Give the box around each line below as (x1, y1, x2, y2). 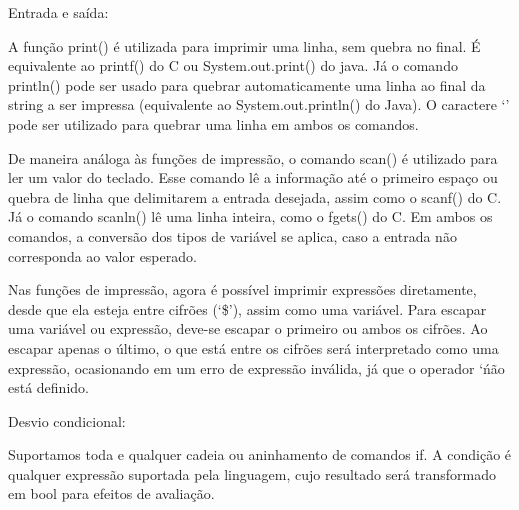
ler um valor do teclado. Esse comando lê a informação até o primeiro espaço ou (8, 167, 498, 188)
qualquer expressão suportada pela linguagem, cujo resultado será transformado (8, 463, 497, 484)
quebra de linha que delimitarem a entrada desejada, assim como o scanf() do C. (8, 186, 502, 207)
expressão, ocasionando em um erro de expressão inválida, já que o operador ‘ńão (8, 357, 505, 378)
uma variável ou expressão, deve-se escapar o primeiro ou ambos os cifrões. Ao (8, 318, 488, 339)
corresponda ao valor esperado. (8, 245, 197, 266)
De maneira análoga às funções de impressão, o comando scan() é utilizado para (8, 147, 498, 168)
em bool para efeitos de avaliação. (8, 483, 215, 504)
